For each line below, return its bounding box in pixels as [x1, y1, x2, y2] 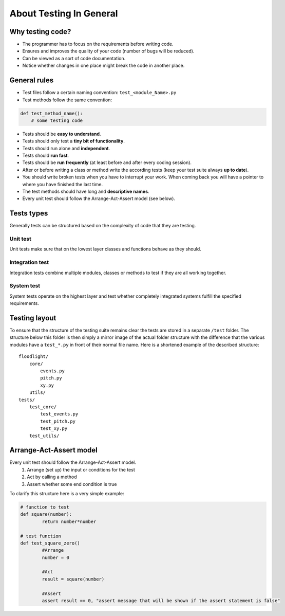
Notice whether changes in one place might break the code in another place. [22, 62, 185, 69]
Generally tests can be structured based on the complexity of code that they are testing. [9, 223, 196, 229]
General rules [9, 76, 54, 85]
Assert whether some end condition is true [27, 481, 118, 487]
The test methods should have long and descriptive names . [22, 188, 149, 195]
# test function [20, 533, 62, 539]
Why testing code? [9, 27, 71, 36]
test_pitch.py [40, 418, 76, 424]
